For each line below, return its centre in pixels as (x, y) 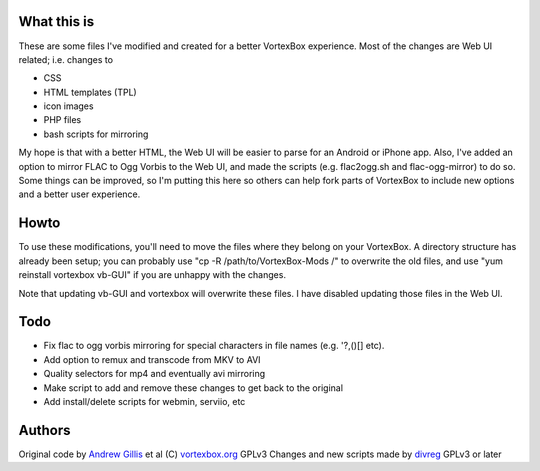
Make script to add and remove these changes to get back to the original (193, 387)
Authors (44, 430)
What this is (56, 21)
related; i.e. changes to (66, 59)
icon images (68, 106)
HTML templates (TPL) (90, 92)
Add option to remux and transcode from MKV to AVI (152, 359)
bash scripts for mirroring (96, 134)
